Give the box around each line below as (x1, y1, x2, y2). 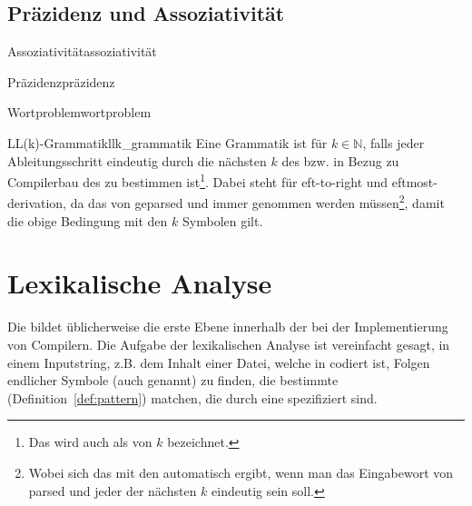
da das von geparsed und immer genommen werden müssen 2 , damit (70, 191, 445, 213)
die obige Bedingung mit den (7, 211, 168, 230)
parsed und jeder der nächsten (28, 481, 197, 500)
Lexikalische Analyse (7, 264, 272, 302)
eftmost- (391, 172, 438, 191)
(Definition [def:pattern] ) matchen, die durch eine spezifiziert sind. (7, 388, 378, 407)
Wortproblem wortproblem (7, 103, 152, 122)
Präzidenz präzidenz (7, 72, 115, 91)
